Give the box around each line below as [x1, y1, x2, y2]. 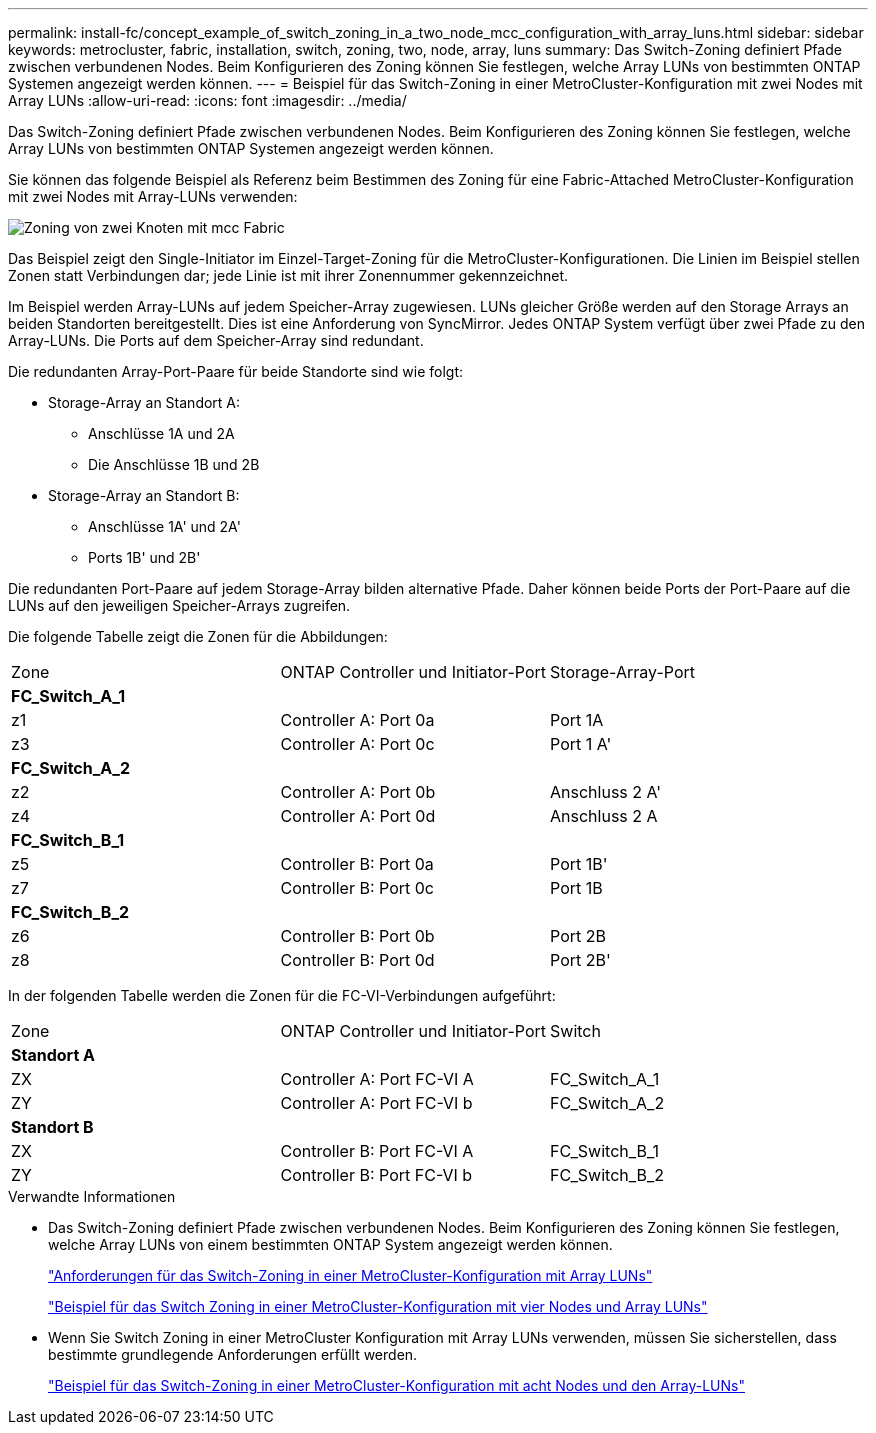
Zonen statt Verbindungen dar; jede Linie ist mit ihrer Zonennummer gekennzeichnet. [8, 267, 569, 284]
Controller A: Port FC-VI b [280, 1093, 473, 1113]
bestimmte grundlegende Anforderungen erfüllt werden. [48, 1346, 418, 1363]
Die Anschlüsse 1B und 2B [88, 456, 260, 473]
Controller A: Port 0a [280, 710, 435, 730]
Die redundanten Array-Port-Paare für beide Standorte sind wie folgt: [8, 363, 464, 380]
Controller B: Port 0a [280, 854, 434, 874]
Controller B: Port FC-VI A [280, 1141, 474, 1161]
